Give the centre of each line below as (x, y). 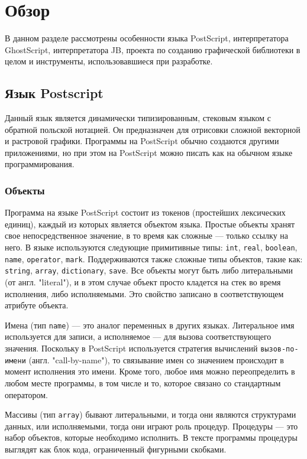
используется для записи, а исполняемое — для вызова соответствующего (138, 336)
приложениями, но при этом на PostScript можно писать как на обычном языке (149, 152)
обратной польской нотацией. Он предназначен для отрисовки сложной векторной (153, 129)
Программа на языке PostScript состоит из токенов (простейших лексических (145, 212)
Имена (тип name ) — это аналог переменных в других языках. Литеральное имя (150, 325)
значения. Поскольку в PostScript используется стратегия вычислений (131, 348)
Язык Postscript (54, 93)
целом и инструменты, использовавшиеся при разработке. (109, 61)
